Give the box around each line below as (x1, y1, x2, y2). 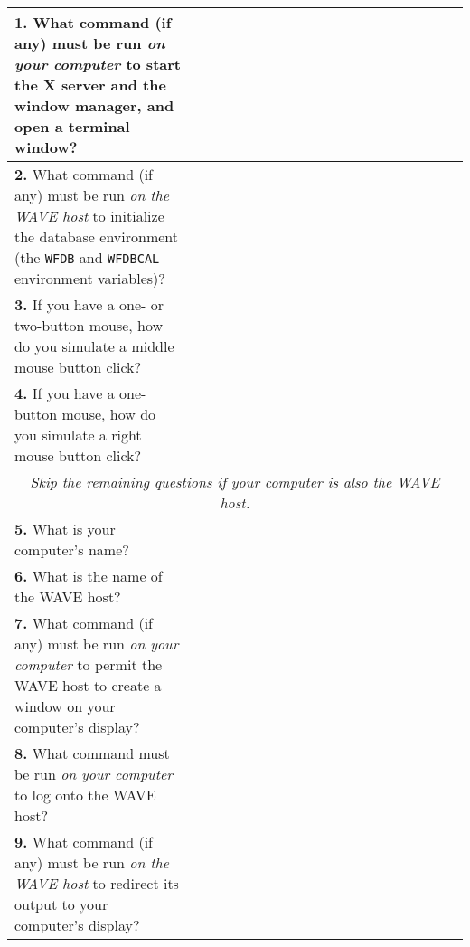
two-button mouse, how (14, 315, 164, 336)
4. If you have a (14, 383, 115, 403)
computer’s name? (14, 539, 129, 560)
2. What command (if (14, 164, 153, 185)
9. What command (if (14, 831, 153, 852)
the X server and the (14, 74, 166, 95)
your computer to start (14, 53, 181, 74)
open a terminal (14, 116, 130, 137)
